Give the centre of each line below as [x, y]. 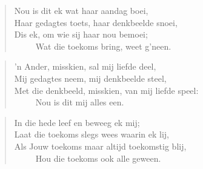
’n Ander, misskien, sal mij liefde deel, [85, 66]
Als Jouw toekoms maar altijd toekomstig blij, [100, 146]
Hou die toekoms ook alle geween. [98, 158]
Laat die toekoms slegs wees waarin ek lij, [92, 134]
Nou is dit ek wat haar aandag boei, [81, 10]
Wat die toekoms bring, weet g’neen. [103, 46]
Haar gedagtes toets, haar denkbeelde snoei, [96, 22]
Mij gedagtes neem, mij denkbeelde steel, [90, 78]
